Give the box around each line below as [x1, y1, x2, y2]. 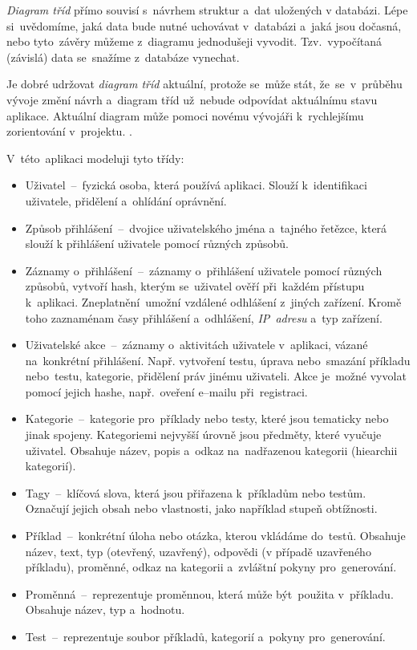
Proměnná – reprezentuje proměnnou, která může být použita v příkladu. [25, 585, 394, 602]
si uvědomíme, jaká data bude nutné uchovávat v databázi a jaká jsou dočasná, [6, 17, 402, 34]
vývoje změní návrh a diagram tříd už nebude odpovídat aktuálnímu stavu [6, 91, 378, 108]
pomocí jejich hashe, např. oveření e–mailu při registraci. [25, 383, 308, 400]
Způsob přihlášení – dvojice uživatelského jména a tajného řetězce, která [25, 219, 387, 236]
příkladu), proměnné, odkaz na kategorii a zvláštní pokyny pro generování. [25, 559, 397, 575]
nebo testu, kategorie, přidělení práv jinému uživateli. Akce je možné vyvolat [25, 368, 407, 384]
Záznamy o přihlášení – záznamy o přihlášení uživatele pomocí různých [25, 262, 383, 278]
